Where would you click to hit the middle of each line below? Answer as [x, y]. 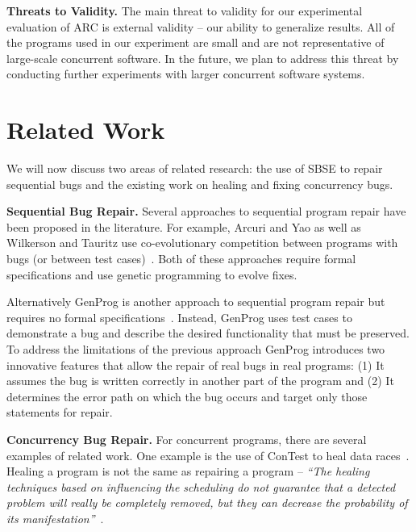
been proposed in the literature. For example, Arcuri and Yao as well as [184, 226]
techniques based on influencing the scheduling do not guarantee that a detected [201, 486]
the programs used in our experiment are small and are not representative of [196, 42]
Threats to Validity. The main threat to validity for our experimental [185, 10]
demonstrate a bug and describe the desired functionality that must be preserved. [208, 333]
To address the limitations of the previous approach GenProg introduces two [196, 349]
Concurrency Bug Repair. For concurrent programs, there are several [187, 439]
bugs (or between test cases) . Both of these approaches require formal [181, 259]
